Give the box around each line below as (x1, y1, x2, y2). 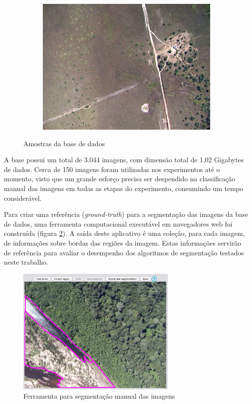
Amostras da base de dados (23, 138, 105, 148)
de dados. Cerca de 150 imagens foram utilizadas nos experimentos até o (4, 164, 220, 174)
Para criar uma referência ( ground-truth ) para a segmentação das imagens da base (4, 209, 248, 219)
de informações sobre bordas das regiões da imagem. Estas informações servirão (4, 237, 241, 248)
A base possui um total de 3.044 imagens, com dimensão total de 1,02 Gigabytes (4, 154, 244, 165)
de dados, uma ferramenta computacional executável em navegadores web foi (4, 218, 233, 229)
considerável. (4, 192, 42, 203)
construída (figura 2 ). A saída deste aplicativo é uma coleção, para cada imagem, (4, 228, 245, 238)
